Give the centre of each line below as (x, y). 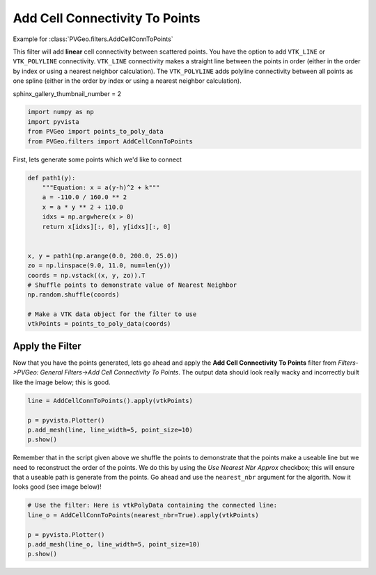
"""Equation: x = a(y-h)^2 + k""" (101, 188)
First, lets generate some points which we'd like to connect (97, 159)
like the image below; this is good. (62, 382)
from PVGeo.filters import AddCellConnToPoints (110, 141)
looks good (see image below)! (57, 487)
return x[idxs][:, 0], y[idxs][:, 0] (107, 227)
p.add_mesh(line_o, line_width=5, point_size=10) (114, 544)
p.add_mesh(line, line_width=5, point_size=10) (110, 430)
